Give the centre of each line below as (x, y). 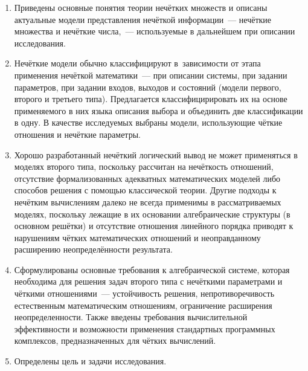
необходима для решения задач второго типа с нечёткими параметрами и (148, 281)
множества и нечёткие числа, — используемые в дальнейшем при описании (155, 31)
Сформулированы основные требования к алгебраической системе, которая (152, 269)
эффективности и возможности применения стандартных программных (145, 328)
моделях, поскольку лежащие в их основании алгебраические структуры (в (152, 214)
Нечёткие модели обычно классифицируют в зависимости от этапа (137, 63)
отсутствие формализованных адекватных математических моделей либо (147, 178)
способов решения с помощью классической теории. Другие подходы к (145, 190)
